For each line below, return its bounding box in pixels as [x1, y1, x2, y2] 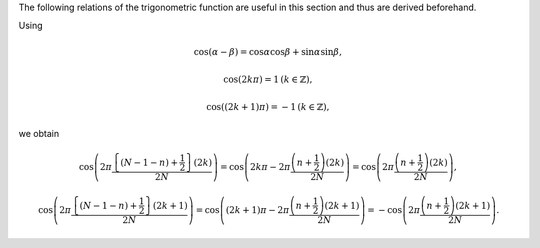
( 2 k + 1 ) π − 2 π [225, 204, 290, 215]
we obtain [18, 127, 60, 139]
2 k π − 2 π [250, 161, 291, 172]
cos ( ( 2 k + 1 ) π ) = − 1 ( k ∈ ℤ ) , [206, 101, 330, 113]
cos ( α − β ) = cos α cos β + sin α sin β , [193, 46, 342, 57]
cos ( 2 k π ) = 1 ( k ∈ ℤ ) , [223, 73, 313, 85]
